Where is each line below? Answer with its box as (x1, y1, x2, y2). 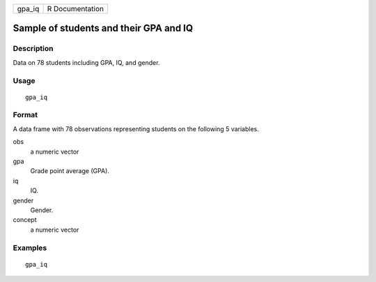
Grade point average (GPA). (30, 167, 109, 175)
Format (13, 110, 38, 120)
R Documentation (47, 4, 104, 13)
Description (13, 44, 54, 54)
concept (13, 216, 37, 224)
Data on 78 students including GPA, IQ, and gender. (13, 58, 160, 66)
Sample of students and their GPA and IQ (13, 22, 194, 34)
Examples (13, 243, 47, 253)
